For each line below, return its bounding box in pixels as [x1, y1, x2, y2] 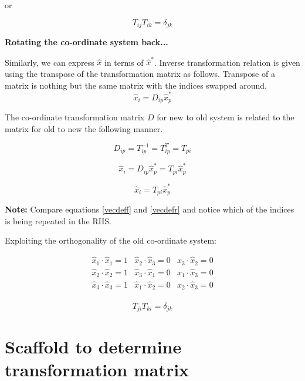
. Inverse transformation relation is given [154, 56, 300, 68]
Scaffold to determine [5, 334, 182, 358]
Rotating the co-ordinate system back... [5, 36, 168, 48]
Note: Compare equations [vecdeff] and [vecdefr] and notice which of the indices [5, 203, 294, 215]
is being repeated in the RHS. [5, 214, 111, 227]
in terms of [104, 56, 144, 68]
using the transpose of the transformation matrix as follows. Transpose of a [5, 67, 275, 79]
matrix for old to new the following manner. [5, 122, 163, 134]
